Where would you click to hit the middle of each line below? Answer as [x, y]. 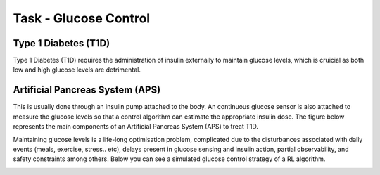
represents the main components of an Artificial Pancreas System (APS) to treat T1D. [135, 127]
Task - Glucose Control [82, 18]
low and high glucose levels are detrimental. [77, 70]
